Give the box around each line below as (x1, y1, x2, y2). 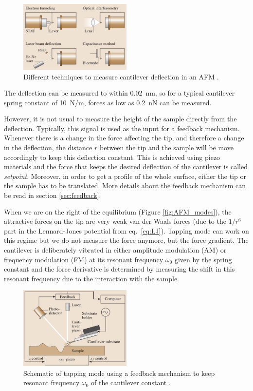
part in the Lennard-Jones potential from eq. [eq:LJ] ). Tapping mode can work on (4, 225, 249, 235)
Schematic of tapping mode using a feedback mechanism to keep (23, 368, 215, 378)
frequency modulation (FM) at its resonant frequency (4, 254, 163, 264)
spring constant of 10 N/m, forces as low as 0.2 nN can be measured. (4, 97, 212, 107)
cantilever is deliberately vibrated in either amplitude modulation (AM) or (4, 245, 227, 254)
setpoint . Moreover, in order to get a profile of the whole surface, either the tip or (4, 171, 246, 181)
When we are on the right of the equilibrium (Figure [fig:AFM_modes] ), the (4, 206, 232, 216)
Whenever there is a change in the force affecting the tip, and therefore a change (4, 133, 244, 143)
